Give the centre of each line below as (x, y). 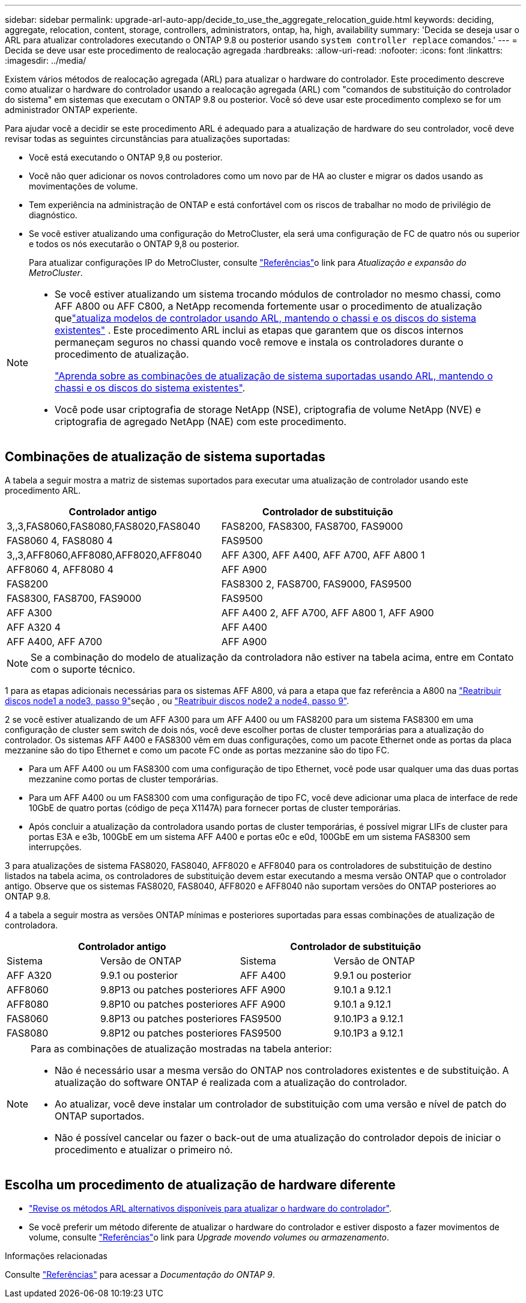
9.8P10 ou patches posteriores (169, 1004)
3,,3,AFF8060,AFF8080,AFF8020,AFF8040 (104, 555)
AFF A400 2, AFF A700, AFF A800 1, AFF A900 (328, 612)
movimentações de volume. (83, 186)
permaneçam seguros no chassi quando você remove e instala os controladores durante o (259, 342)
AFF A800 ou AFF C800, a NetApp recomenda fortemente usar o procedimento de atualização (268, 306)
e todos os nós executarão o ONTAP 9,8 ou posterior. (134, 244)
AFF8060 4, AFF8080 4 (60, 569)
